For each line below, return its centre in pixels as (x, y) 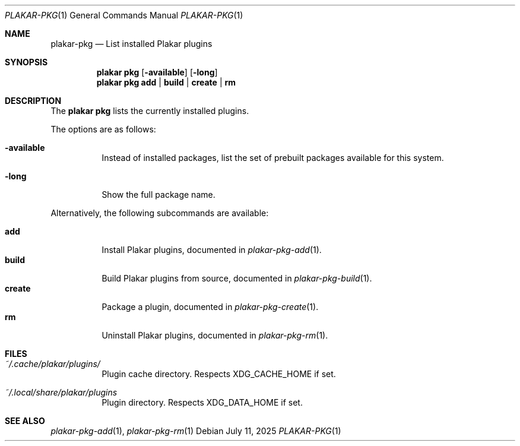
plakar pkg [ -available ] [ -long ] (157, 72)
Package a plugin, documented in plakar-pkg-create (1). (210, 307)
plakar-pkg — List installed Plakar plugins (131, 44)
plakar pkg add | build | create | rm (166, 82)
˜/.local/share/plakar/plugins (61, 392)
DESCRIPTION (33, 101)
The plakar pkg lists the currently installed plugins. (150, 111)
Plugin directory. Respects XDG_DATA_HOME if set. (202, 402)
